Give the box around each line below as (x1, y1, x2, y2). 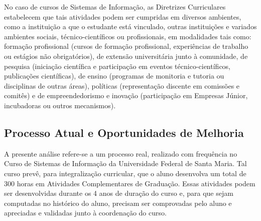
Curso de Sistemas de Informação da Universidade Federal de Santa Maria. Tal (4, 158, 247, 169)
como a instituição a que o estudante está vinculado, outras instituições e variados (4, 21, 257, 32)
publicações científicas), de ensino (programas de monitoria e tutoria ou (4, 70, 224, 81)
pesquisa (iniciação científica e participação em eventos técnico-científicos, (4, 60, 231, 71)
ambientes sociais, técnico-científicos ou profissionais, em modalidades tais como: (4, 31, 251, 41)
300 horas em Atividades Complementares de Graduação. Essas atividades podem (4, 178, 255, 188)
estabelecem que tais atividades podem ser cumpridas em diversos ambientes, (4, 11, 241, 22)
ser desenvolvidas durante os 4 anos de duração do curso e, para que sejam (4, 188, 233, 198)
